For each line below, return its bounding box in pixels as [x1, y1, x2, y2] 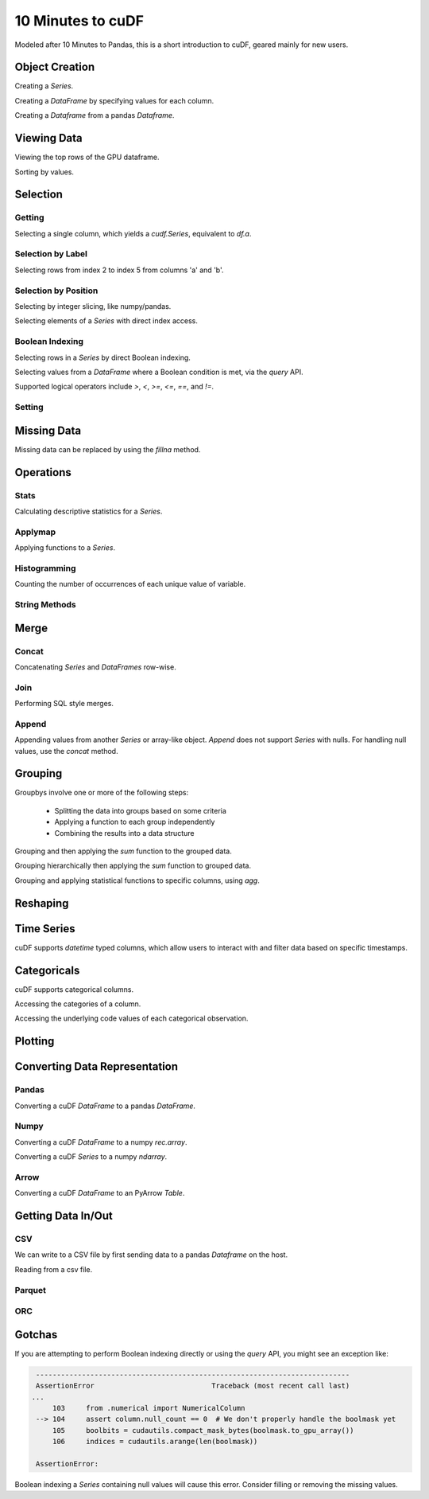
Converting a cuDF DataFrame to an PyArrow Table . [14, 1189, 185, 1198]
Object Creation [14, 61, 95, 74]
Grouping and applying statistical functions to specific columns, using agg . [14, 876, 260, 885]
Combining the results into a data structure [54, 828, 195, 837]
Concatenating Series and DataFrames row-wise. [14, 662, 176, 672]
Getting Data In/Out [14, 1209, 113, 1223]
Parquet [14, 1284, 47, 1295]
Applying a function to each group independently [54, 817, 215, 827]
